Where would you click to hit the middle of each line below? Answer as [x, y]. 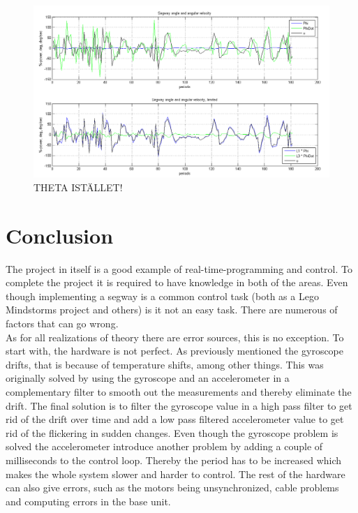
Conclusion [60, 235]
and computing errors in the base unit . [88, 501]
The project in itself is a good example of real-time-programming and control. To [179, 268]
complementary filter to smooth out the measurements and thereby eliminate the [179, 392]
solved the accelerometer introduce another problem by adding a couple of [164, 446]
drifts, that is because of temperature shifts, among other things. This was [165, 364]
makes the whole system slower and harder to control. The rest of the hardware [176, 474]
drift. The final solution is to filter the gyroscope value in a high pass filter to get [179, 405]
